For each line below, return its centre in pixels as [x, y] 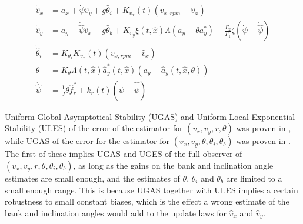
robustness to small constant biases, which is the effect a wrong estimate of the [147, 201]
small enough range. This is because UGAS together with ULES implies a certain [151, 190]
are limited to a [254, 178]
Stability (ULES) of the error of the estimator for [94, 128]
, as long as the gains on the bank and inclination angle [173, 165]
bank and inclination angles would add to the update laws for [116, 213]
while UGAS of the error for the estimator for [87, 141]
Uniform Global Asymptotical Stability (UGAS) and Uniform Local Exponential [150, 116]
